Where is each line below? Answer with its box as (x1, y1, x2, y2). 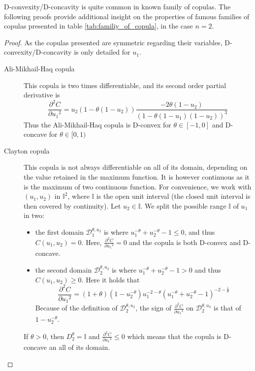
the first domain (35, 227, 84, 237)
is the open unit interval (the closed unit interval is (96, 191, 251, 201)
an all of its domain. (49, 342, 110, 352)
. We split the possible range (140, 200, 226, 211)
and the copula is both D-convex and (129, 237, 241, 247)
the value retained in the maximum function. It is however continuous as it (24, 172, 250, 182)
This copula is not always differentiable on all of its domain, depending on (24, 162, 248, 172)
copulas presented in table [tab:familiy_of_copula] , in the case (4, 21, 193, 31)
